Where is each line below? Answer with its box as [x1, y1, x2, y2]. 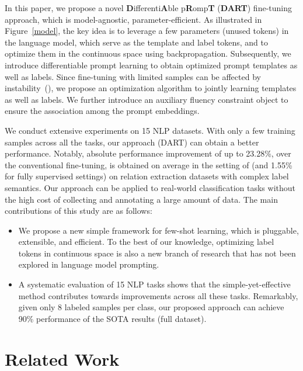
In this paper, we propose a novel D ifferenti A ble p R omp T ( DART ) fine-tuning [5, 2, 292, 13]
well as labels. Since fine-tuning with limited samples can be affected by [5, 70, 261, 82]
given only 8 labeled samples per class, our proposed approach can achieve [18, 301, 284, 313]
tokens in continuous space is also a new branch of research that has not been [18, 247, 296, 259]
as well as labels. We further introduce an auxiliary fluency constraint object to [5, 93, 288, 105]
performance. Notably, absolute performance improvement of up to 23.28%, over [5, 147, 291, 160]
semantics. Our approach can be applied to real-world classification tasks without [5, 181, 296, 193]
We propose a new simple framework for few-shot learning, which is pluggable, [18, 224, 299, 236]
